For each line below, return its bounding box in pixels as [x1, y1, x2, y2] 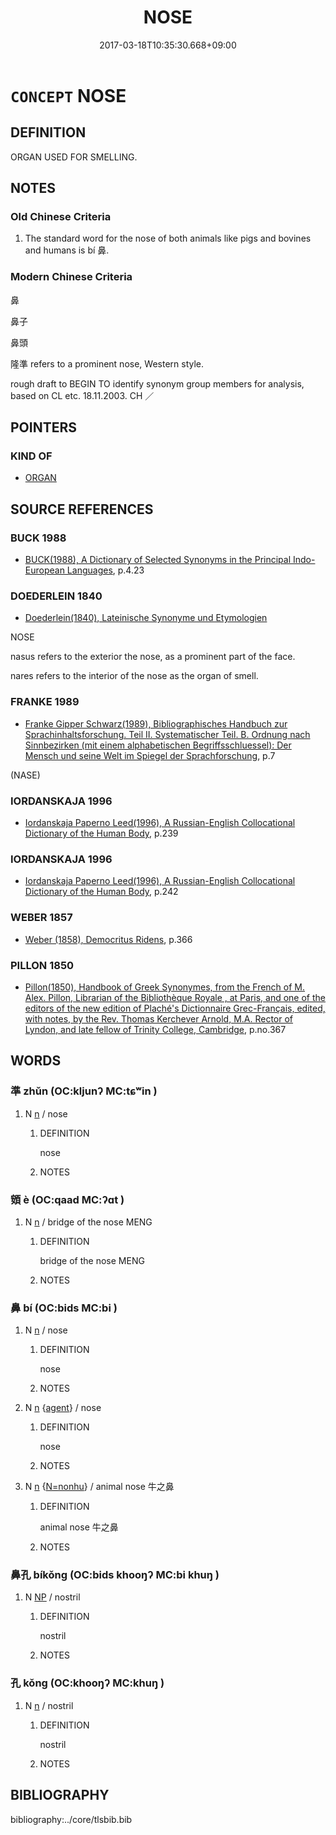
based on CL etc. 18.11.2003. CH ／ [10, 389, 155, 401]
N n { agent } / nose [24, 1402, 102, 1414]
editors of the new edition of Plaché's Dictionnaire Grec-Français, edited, [24, 1002, 326, 1014]
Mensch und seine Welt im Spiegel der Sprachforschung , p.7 [24, 749, 276, 761]
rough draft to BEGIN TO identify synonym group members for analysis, [10, 377, 305, 390]
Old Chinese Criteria [10, 210, 112, 224]
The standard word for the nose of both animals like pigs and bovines [24, 232, 312, 245]
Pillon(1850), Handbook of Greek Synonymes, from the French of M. [24, 981, 306, 993]
